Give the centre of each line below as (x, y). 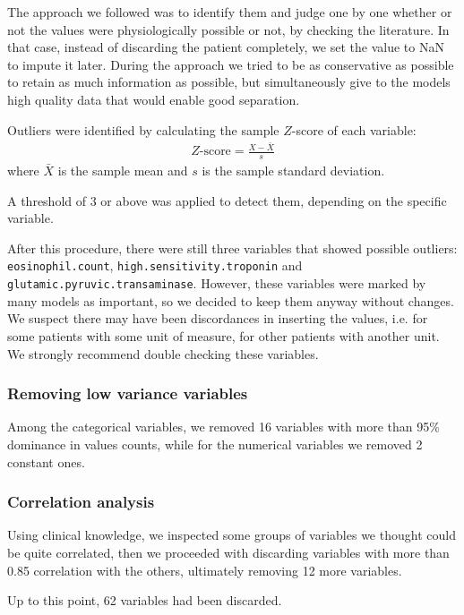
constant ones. (46, 461)
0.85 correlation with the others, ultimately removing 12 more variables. (205, 570)
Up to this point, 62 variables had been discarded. (145, 600)
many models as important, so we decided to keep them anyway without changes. (231, 300)
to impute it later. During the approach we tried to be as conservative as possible (231, 64)
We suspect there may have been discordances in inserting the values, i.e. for (218, 318)
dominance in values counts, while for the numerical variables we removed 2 (215, 444)
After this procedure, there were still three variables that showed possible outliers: (232, 248)
